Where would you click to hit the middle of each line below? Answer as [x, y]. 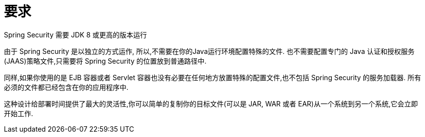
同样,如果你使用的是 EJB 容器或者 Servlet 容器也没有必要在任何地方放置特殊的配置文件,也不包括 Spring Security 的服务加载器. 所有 [213, 77]
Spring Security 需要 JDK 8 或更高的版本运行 [75, 34]
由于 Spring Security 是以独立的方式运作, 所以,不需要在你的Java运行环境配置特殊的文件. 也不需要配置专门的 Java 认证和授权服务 [209, 51]
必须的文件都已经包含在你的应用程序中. [66, 87]
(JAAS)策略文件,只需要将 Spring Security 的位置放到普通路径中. [105, 61]
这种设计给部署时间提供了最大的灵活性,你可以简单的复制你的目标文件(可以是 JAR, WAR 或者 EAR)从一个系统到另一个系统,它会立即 [211, 103]
